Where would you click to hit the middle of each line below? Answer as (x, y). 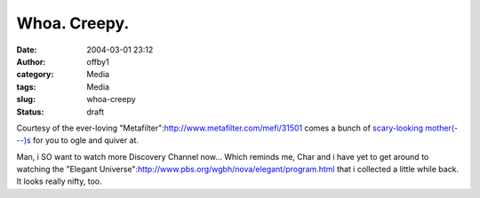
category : (35, 75)
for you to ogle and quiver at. (86, 140)
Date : (27, 50)
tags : (26, 87)
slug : (26, 99)
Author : (31, 61)
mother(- (441, 128)
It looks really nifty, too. (59, 181)
